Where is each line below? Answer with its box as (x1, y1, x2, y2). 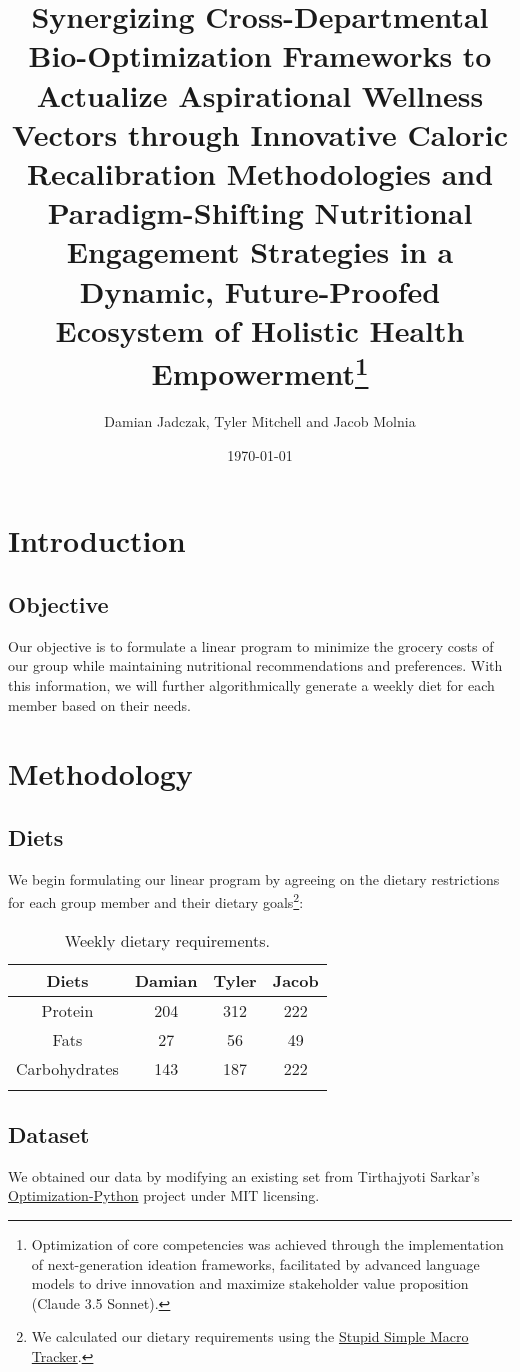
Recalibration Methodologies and (26, 152, 494, 193)
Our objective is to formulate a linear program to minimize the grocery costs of (8, 635, 494, 656)
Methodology (8, 753, 193, 794)
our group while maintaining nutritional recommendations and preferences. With (8, 655, 503, 676)
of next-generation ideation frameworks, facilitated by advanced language (31, 1253, 480, 1274)
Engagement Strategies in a (66, 231, 454, 272)
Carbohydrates (16, 1056, 119, 1080)
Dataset (8, 1118, 90, 1149)
